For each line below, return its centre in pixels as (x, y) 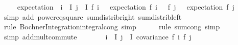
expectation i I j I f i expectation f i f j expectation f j (126, 7)
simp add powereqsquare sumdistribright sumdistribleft (93, 16)
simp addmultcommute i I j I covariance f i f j (98, 36)
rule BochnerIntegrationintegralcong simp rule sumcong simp (112, 27)
